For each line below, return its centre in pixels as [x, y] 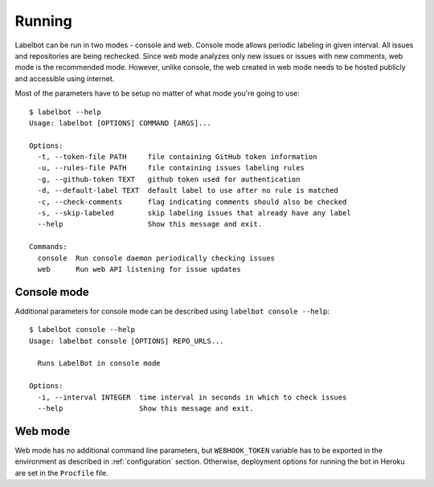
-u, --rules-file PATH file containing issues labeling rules [171, 168]
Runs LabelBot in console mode [99, 363]
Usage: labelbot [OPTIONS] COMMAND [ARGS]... [121, 123]
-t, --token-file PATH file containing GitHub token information [177, 157]
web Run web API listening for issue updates [139, 269]
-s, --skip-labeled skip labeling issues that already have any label [194, 213]
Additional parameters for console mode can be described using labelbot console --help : [172, 311]
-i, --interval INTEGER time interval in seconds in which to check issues [192, 397]
